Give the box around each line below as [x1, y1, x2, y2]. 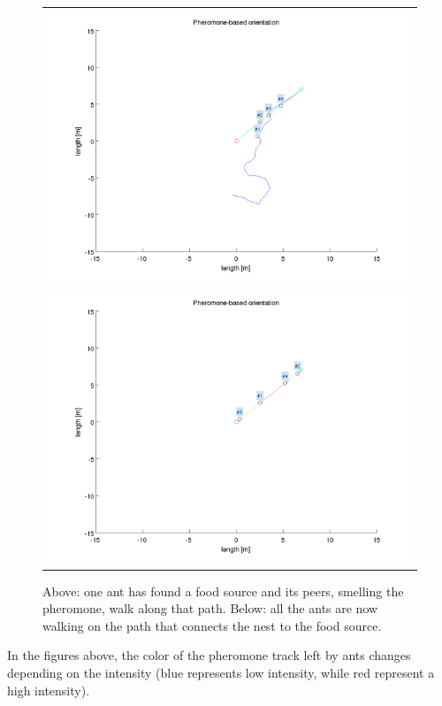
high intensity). [7, 680, 90, 699]
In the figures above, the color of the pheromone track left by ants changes [7, 646, 411, 664]
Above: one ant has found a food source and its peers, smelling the [42, 581, 404, 600]
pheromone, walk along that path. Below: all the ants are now [42, 599, 378, 618]
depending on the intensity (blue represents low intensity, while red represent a [7, 664, 435, 682]
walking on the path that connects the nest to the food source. [42, 616, 382, 634]
